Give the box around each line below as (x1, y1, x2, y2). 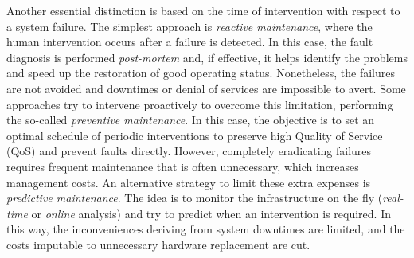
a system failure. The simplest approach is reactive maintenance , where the (6, 18, 373, 34)
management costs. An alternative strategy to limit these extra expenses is (6, 174, 371, 190)
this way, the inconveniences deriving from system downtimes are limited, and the (6, 221, 405, 237)
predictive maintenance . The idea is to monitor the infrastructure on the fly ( (6, 190, 383, 206)
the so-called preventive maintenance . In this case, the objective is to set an (6, 111, 375, 128)
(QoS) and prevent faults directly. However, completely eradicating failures (6, 143, 372, 159)
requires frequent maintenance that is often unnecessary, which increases (6, 158, 359, 174)
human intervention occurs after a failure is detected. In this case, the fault (6, 33, 373, 50)
